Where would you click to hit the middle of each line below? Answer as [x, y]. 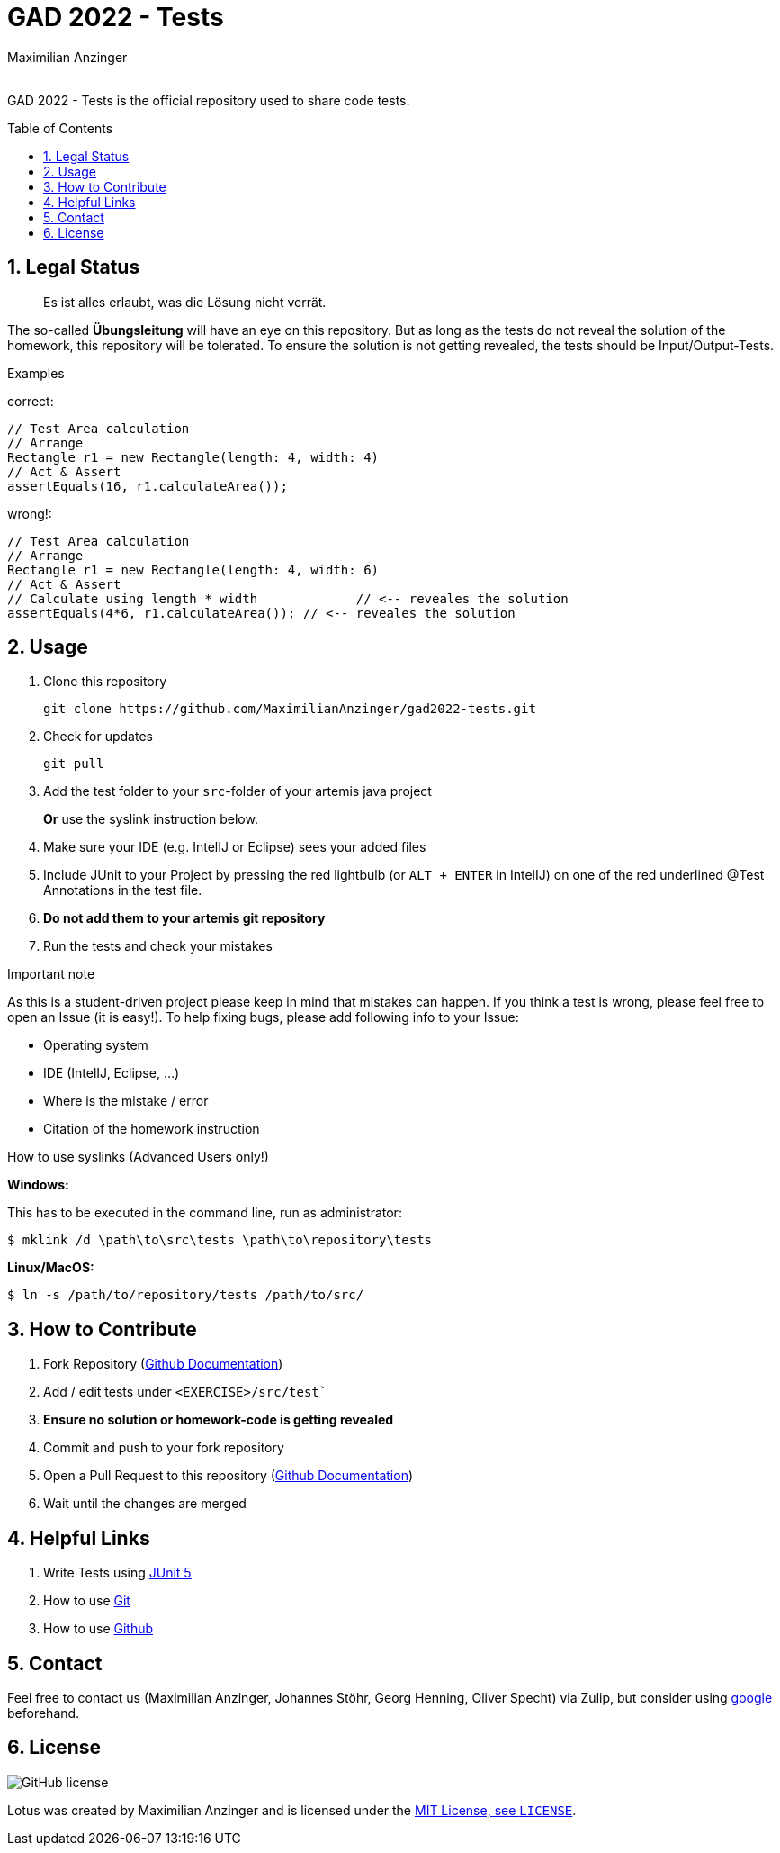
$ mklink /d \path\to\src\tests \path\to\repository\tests [220, 1240]
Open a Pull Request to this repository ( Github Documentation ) [229, 1476]
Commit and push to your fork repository [164, 1448]
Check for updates [98, 737]
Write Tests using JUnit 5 [117, 1573]
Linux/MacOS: [51, 1268]
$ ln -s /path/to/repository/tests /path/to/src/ [186, 1295]
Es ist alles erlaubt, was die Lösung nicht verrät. [185, 302]
